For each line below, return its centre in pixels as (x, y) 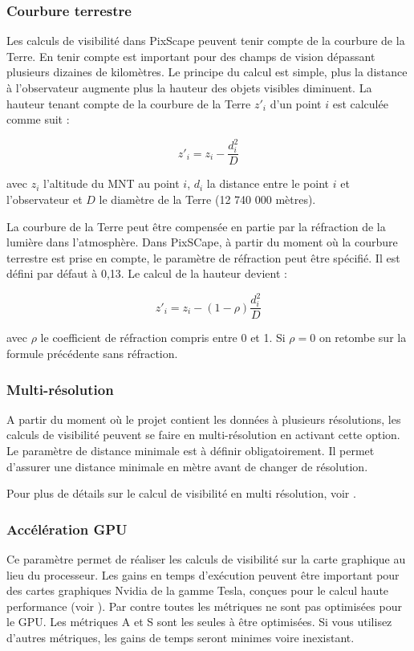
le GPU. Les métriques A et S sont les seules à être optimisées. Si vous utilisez (199, 622)
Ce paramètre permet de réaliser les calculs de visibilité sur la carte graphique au (206, 559)
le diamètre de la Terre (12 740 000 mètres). (207, 199)
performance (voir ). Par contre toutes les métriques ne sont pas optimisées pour (204, 606)
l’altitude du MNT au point (112, 183)
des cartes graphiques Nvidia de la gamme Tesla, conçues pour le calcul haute (198, 590)
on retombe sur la (363, 338)
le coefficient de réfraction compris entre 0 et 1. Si (163, 338)
